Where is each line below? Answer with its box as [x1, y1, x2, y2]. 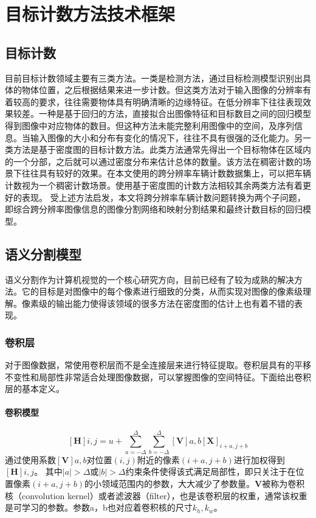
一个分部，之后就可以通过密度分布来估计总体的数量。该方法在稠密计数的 [13, 155, 303, 167]
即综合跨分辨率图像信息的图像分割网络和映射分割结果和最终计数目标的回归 [5, 203, 303, 215]
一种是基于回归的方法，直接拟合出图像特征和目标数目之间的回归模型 [38, 107, 311, 120]
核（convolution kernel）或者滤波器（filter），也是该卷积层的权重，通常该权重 [5, 489, 307, 502]
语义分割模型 [5, 244, 81, 263]
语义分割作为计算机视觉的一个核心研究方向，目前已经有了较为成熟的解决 [5, 273, 294, 285]
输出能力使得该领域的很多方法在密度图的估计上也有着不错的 [55, 296, 294, 309]
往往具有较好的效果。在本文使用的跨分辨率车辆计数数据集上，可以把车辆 [21, 167, 311, 180]
